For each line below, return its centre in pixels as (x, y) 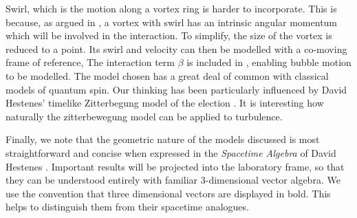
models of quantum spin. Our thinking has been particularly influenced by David (176, 89)
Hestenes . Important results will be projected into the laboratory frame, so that (175, 166)
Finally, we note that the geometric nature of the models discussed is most (163, 139)
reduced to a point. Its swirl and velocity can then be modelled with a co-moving (176, 48)
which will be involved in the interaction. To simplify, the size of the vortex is (169, 35)
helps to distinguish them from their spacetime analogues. (127, 207)
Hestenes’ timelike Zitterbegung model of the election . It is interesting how (165, 103)
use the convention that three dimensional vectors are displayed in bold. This (168, 193)
